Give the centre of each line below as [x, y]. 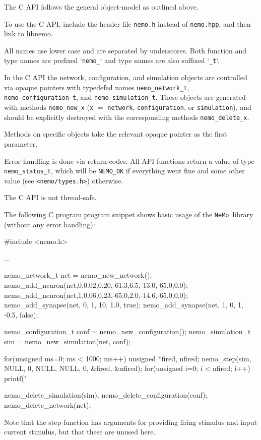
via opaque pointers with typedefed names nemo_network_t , [97, 87]
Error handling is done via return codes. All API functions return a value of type [129, 161]
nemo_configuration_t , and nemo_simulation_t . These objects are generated [125, 97]
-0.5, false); [21, 314]
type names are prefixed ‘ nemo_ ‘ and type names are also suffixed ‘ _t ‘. [112, 60]
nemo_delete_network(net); [48, 404]
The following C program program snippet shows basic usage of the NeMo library [129, 214]
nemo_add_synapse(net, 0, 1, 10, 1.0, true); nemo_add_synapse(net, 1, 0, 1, [124, 305]
